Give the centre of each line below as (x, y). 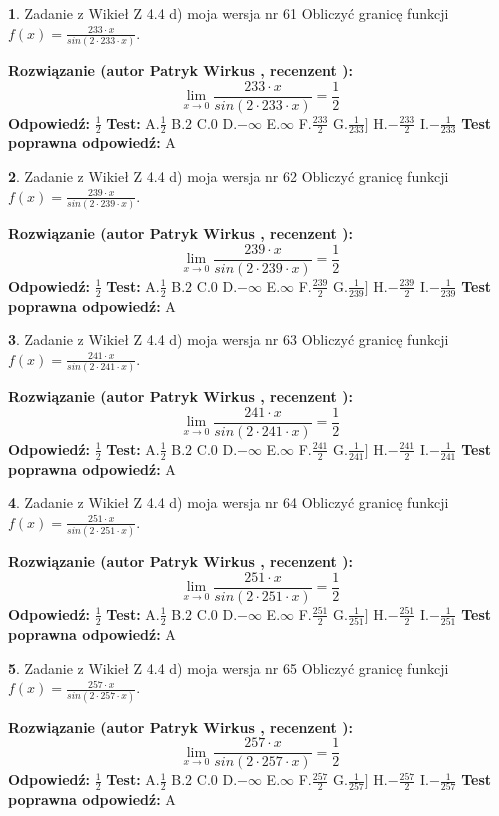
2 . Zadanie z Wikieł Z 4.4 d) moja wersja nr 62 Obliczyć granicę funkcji (228, 176)
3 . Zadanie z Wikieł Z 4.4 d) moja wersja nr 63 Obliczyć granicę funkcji (228, 339)
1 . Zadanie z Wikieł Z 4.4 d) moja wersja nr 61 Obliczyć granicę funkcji (228, 13)
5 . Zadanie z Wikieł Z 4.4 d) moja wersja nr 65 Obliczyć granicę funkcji (228, 667)
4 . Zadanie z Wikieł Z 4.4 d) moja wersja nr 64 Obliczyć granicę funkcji (228, 502)
